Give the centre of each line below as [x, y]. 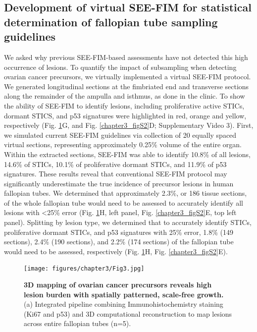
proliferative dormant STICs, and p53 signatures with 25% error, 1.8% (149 [119, 232]
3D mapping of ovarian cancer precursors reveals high [118, 285]
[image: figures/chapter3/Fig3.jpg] [84, 269]
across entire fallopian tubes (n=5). [77, 323]
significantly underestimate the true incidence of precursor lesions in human [119, 183]
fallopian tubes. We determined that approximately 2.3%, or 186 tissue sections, [126, 193]
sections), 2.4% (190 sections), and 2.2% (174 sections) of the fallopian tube [119, 242]
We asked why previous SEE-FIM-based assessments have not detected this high [126, 57]
